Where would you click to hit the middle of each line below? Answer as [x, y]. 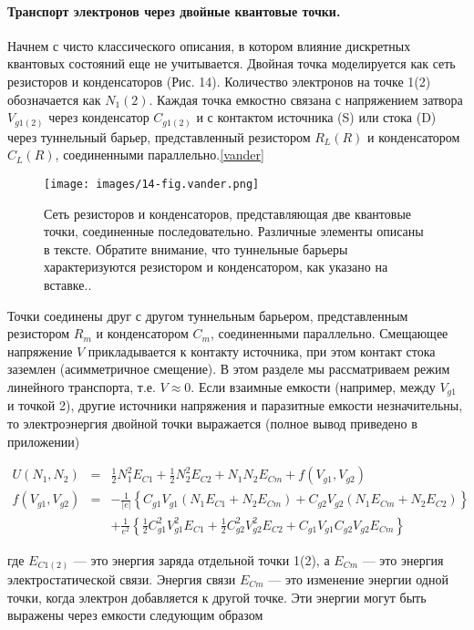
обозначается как [54, 99]
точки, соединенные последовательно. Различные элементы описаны [234, 231]
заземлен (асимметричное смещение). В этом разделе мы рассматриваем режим [229, 369]
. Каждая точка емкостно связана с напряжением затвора [306, 99]
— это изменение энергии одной [358, 579]
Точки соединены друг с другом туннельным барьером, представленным [208, 315]
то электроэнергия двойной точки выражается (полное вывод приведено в [212, 423]
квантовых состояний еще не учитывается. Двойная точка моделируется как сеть [232, 63]
